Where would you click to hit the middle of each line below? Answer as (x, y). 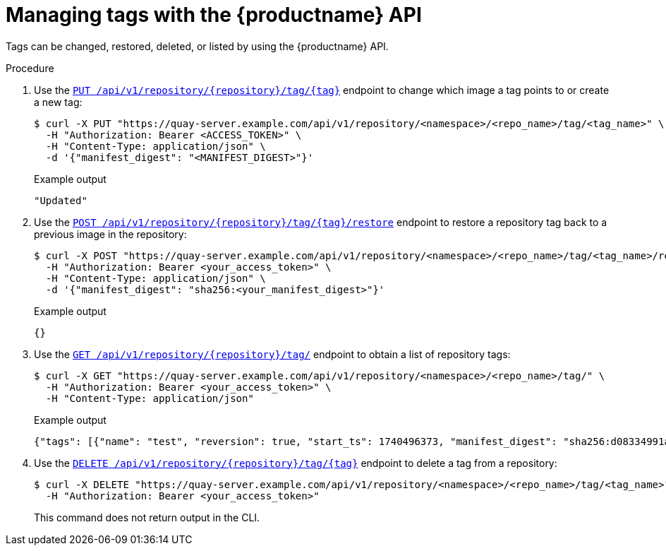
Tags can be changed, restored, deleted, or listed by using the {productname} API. (197, 46)
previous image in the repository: (110, 234)
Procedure (30, 68)
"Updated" (61, 200)
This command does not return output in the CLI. (147, 517)
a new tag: (58, 102)
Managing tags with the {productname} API (214, 15)
